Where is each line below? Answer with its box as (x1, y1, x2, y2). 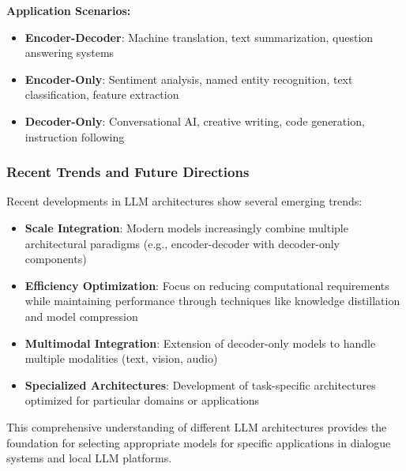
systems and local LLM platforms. (6, 450, 172, 466)
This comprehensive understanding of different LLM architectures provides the (6, 418, 387, 435)
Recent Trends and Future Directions (6, 162, 250, 182)
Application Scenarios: (6, 2, 131, 18)
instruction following (24, 128, 125, 145)
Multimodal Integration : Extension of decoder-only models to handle (24, 334, 376, 351)
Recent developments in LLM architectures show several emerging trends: (6, 193, 363, 209)
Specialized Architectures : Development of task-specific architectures (24, 376, 376, 393)
